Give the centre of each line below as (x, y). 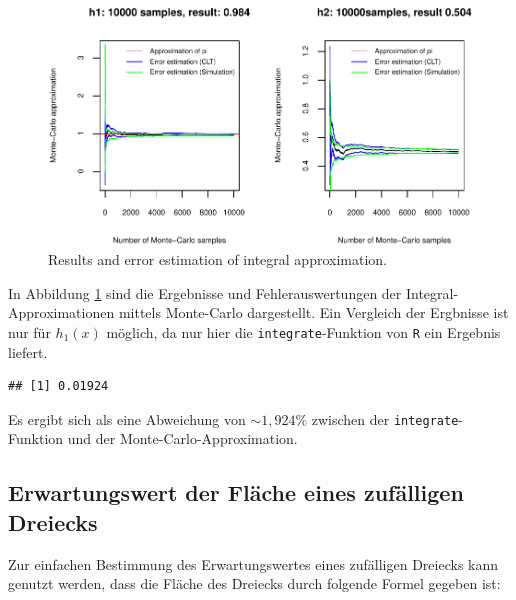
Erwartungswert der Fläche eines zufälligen (236, 492)
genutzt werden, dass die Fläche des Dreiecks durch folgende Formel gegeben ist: (254, 583)
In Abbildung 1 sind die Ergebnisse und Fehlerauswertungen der (205, 292)
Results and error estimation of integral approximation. (217, 259)
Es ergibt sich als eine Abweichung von (127, 418)
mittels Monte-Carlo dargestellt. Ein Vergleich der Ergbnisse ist (313, 312)
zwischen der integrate (385, 418)
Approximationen (61, 312)
